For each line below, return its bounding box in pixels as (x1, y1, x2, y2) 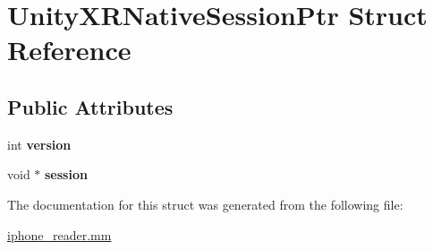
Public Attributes (7, 92, 174, 120)
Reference (7, 31, 132, 68)
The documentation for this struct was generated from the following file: (7, 194, 403, 213)
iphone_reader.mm (7, 225, 112, 244)
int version (7, 134, 72, 153)
